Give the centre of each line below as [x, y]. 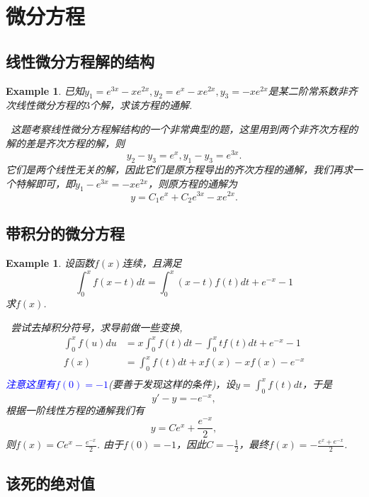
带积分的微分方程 [65, 233]
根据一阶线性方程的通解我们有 [75, 410]
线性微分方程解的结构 [80, 61]
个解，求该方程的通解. [141, 105]
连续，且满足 [152, 263]
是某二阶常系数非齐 [313, 90]
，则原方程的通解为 [192, 183]
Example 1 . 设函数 [50, 263]
